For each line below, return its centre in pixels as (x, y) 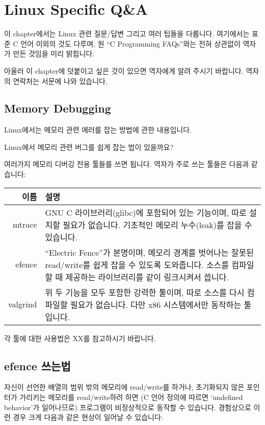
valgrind (23, 304)
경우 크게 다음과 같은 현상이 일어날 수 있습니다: (88, 417)
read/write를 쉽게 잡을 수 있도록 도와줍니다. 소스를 (137, 264)
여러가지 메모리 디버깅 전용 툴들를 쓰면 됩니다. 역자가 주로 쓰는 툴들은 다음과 (127, 164)
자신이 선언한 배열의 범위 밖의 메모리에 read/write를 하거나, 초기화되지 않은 (124, 387)
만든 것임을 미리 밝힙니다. (54, 53)
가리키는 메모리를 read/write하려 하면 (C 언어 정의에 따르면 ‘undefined (131, 397)
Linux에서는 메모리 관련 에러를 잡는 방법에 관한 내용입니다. (98, 130)
